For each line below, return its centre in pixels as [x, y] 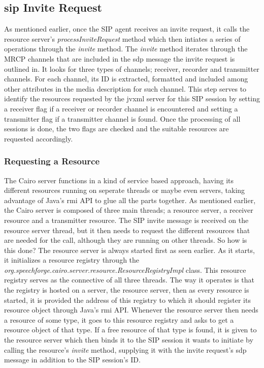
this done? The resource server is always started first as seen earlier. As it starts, [129, 250]
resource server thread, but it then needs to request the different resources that [127, 230]
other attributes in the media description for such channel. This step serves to [125, 88]
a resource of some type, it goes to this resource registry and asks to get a [119, 319]
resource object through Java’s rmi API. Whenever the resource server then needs [131, 310]
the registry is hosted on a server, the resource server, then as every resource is [127, 290]
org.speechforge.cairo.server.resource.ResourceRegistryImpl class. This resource [125, 270]
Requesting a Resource [52, 161]
